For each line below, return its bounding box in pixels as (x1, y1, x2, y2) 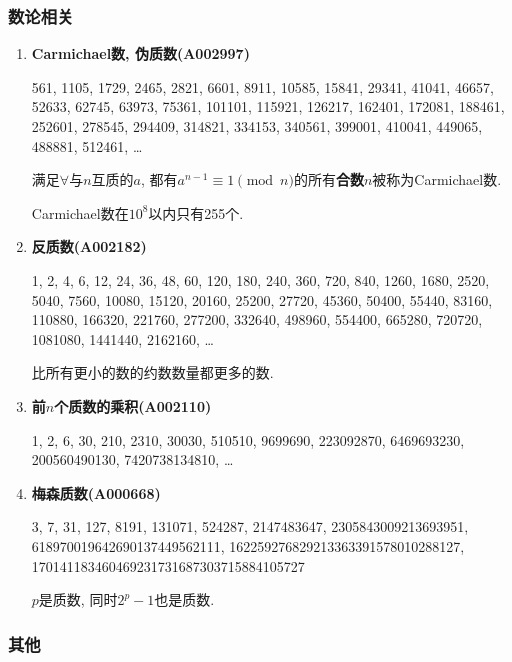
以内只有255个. (148, 202, 244, 223)
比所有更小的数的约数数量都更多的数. (31, 362, 274, 383)
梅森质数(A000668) (31, 482, 161, 503)
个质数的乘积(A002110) (54, 395, 212, 416)
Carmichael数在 (31, 202, 129, 223)
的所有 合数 (293, 169, 364, 190)
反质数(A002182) (31, 236, 147, 257)
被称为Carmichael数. (372, 169, 502, 190)
